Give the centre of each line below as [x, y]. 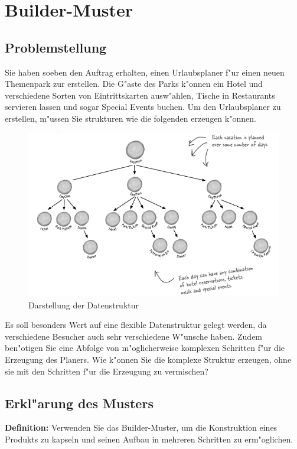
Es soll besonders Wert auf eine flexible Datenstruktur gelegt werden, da [136, 325]
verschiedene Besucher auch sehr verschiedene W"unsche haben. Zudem [134, 336]
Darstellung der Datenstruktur [84, 305]
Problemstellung [56, 47]
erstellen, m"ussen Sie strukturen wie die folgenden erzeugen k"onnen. [130, 118]
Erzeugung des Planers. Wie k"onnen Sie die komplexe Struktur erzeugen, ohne [148, 359]
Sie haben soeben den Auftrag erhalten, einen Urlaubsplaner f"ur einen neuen [145, 72]
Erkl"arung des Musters [79, 403]
